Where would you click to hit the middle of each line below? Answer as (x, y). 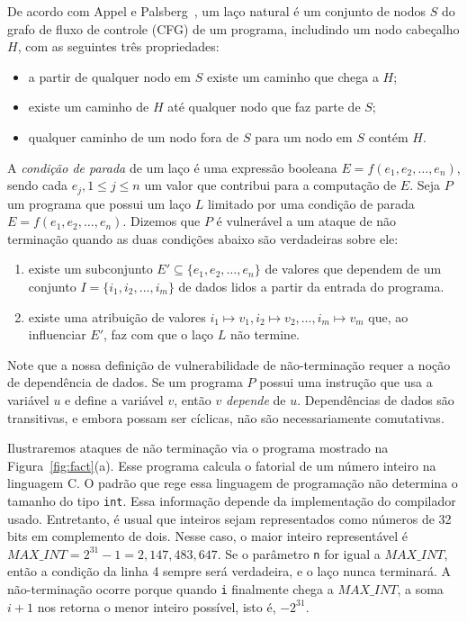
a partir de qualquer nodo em (109, 76)
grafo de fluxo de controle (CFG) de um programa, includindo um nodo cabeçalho (233, 28)
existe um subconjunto (90, 269)
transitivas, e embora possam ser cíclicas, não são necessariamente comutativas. (226, 417)
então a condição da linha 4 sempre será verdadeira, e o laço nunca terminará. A (229, 571)
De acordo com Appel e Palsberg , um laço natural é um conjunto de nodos (216, 11)
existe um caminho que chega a (292, 76)
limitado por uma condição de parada (311, 203)
